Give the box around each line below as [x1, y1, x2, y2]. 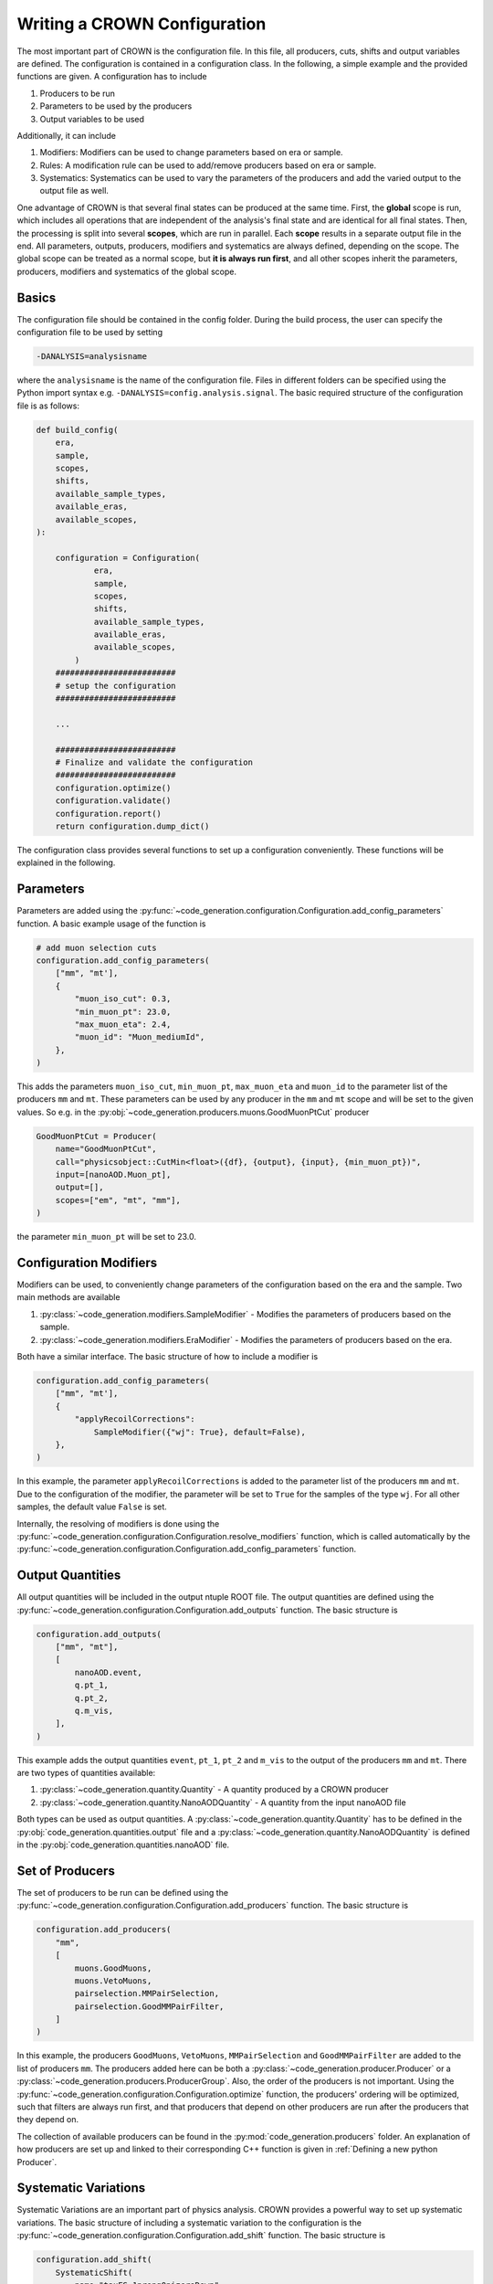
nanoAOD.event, [74, 1667, 143, 1677]
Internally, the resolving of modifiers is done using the [16, 1517, 220, 1529]
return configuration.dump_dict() [55, 820, 210, 831]
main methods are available [16, 1292, 121, 1303]
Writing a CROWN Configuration [16, 14, 267, 34]
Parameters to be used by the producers [39, 100, 193, 111]
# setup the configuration [55, 681, 177, 691]
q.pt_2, [74, 1693, 110, 1703]
